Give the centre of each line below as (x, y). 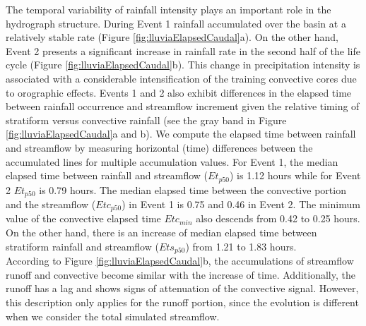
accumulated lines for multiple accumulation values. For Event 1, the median (172, 161)
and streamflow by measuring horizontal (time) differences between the (159, 147)
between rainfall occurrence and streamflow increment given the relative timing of (183, 106)
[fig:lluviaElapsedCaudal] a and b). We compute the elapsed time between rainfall (181, 134)
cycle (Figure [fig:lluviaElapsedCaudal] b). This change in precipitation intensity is (183, 65)
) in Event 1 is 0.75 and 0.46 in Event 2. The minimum (241, 204)
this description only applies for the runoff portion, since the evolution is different (182, 302)
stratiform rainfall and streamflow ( (82, 246)
